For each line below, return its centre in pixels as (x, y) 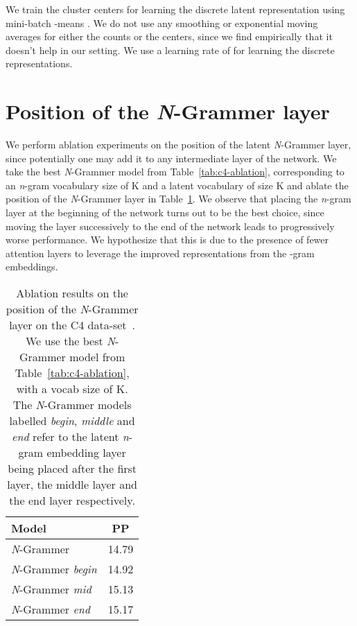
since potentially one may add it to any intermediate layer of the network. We (171, 158)
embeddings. (32, 267)
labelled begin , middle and (72, 421)
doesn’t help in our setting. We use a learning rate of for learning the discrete (170, 50)
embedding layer (86, 453)
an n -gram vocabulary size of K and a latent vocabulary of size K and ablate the (177, 185)
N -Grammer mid (51, 589)
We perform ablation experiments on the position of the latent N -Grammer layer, (178, 145)
